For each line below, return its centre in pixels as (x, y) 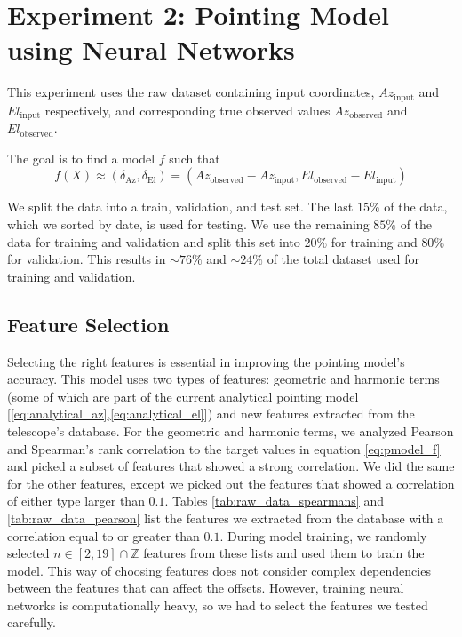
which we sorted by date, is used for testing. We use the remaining (188, 224)
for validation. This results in (87, 259)
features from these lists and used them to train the (284, 553)
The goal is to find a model (81, 158)
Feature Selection (88, 324)
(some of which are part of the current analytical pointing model (183, 396)
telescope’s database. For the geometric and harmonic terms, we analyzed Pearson (231, 430)
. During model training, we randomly (323, 535)
